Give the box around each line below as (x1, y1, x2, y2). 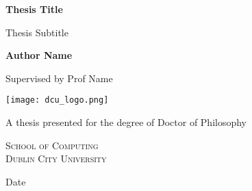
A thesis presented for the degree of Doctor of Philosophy (5, 115, 247, 129)
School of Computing (5, 138, 99, 152)
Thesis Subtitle (5, 25, 68, 39)
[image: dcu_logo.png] (5, 95, 109, 105)
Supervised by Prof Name (5, 71, 113, 85)
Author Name (5, 48, 73, 62)
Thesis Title (5, 2, 63, 16)
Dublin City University (5, 151, 107, 166)
